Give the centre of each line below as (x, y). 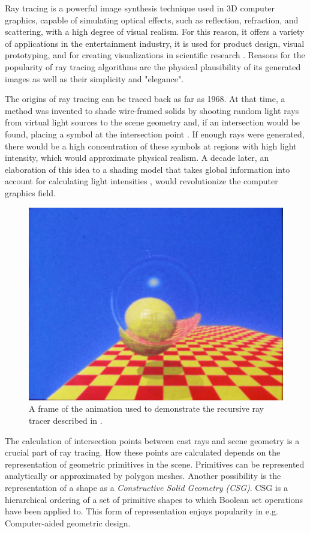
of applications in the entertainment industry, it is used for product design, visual (155, 43)
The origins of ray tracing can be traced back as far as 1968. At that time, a (145, 99)
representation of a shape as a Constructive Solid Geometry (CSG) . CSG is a (146, 487)
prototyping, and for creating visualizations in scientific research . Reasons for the (155, 55)
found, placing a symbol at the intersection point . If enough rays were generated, (155, 134)
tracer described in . (66, 420)
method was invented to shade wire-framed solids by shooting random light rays (152, 110)
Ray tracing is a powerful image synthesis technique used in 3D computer (140, 8)
